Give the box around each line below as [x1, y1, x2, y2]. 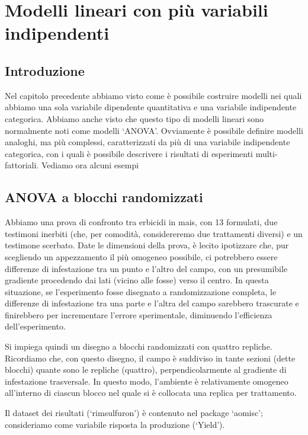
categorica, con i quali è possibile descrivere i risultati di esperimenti [5, 147, 254, 159]
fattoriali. [5, 159, 39, 171]
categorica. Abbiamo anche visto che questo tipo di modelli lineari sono [5, 112, 264, 124]
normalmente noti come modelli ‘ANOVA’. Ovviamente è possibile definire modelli [5, 124, 303, 136]
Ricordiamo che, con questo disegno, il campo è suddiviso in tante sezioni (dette [5, 351, 296, 364]
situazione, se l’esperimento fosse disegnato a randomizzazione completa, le [5, 285, 277, 298]
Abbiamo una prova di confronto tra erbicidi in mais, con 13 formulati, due [5, 216, 278, 228]
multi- [255, 147, 278, 159]
